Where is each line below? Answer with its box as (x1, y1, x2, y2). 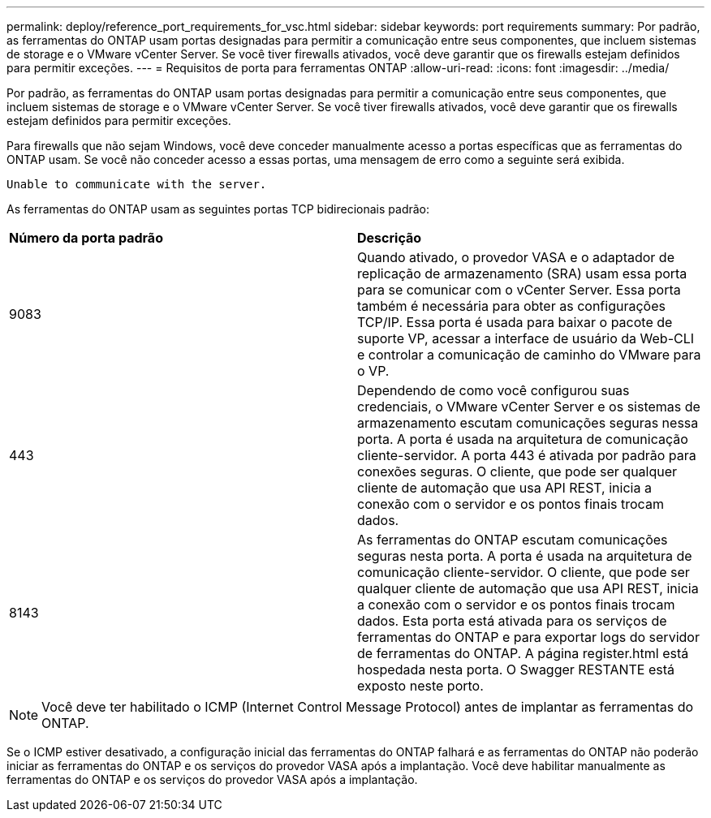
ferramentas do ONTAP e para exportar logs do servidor (357, 629, 700, 645)
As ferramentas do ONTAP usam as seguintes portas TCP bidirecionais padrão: (6, 202, 430, 216)
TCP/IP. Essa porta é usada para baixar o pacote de (357, 314, 673, 330)
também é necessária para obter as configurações (357, 298, 666, 314)
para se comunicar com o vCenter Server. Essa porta (357, 282, 681, 298)
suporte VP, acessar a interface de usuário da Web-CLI (357, 330, 695, 347)
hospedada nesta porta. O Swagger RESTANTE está (357, 661, 675, 678)
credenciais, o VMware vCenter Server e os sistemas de (357, 398, 700, 415)
